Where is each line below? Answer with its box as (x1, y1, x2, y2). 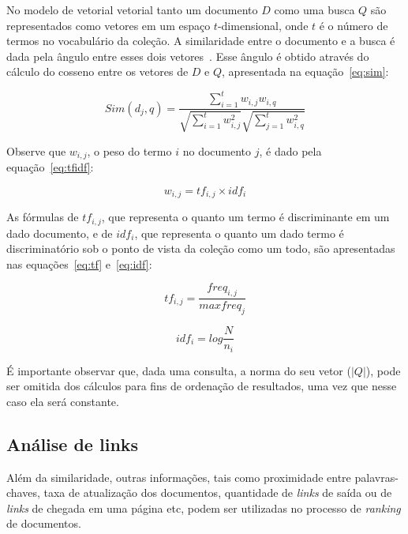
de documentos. (6, 515, 81, 532)
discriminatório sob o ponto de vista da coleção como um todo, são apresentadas (6, 240, 395, 257)
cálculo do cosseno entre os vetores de (6, 63, 189, 80)
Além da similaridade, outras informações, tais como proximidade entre (6, 468, 351, 485)
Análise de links (6, 431, 139, 456)
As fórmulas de (6, 209, 79, 225)
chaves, (6, 484, 40, 501)
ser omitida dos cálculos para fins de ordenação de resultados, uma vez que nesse (6, 378, 397, 394)
